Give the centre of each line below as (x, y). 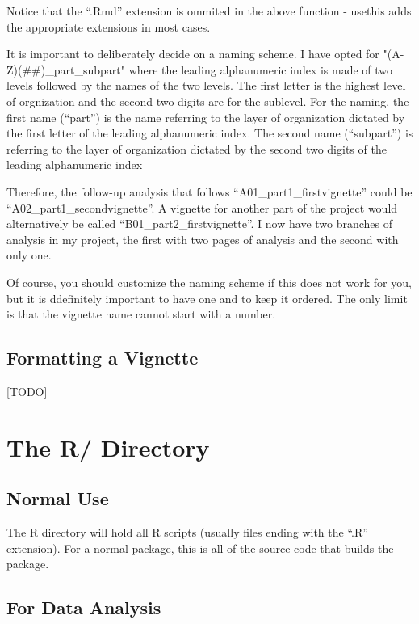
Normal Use (58, 498)
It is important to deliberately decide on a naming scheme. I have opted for (193, 54)
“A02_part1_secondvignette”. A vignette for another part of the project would (202, 207)
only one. (29, 255)
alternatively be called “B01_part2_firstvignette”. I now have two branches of (200, 223)
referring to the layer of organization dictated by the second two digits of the (197, 148)
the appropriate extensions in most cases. (109, 26)
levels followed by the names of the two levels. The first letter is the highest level (206, 85)
